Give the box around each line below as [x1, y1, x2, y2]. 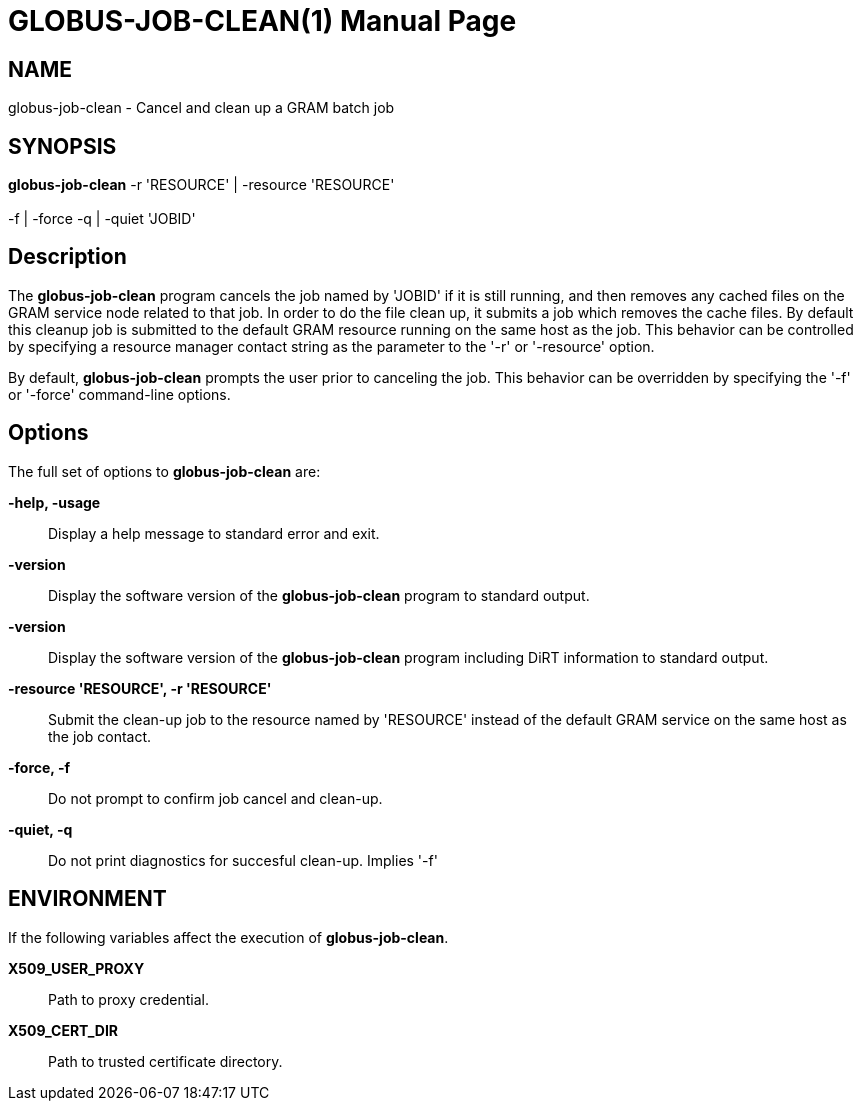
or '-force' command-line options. [8, 385, 231, 403]
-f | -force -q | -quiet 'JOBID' [8, 210, 196, 228]
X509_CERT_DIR [8, 1021, 119, 1039]
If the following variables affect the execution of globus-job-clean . [8, 928, 449, 946]
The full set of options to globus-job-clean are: [8, 462, 321, 480]
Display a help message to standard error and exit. [48, 524, 380, 542]
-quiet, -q [8, 820, 73, 838]
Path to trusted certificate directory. [48, 1052, 283, 1070]
